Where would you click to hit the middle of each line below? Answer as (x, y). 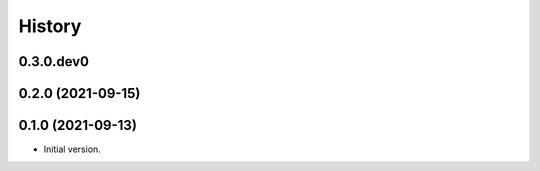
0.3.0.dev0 (54, 61)
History (50, 26)
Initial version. (72, 149)
